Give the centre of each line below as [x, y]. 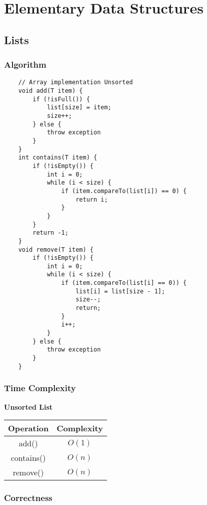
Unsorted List [28, 406]
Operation [28, 428]
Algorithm [25, 64]
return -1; [50, 233]
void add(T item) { [50, 91]
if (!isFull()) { [61, 99]
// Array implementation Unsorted [75, 82]
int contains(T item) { [58, 158]
